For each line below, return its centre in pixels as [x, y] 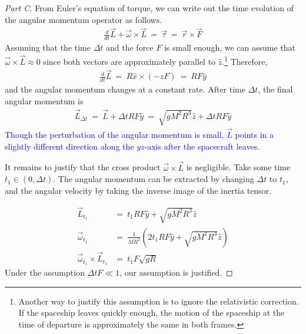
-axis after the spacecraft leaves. [202, 146]
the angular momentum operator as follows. [84, 19]
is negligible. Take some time [238, 167]
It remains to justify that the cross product [83, 167]
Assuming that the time [48, 47]
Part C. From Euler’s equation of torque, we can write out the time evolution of [149, 8]
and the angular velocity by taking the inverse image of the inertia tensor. [138, 190]
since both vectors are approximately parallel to [129, 61]
